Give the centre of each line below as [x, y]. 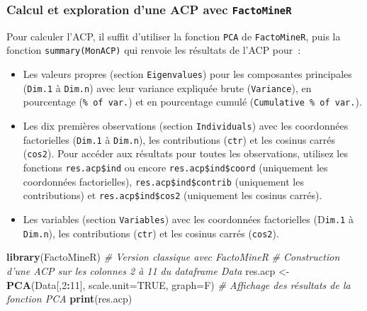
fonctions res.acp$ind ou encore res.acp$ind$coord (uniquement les [175, 168]
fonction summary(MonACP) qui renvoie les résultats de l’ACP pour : [154, 50]
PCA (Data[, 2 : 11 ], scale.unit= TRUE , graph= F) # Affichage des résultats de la [179, 284]
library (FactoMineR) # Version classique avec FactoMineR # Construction [173, 257]
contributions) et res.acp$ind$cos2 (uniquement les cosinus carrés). [173, 195]
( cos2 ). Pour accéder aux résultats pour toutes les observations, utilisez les [185, 153]
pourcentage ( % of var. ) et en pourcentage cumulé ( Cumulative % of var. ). [192, 102]
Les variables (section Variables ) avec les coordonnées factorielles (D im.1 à [188, 219]
